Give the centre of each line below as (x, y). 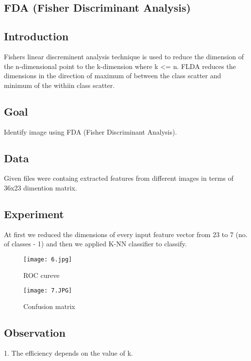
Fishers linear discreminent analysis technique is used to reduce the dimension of (124, 56)
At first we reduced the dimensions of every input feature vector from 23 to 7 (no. (126, 234)
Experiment (34, 214)
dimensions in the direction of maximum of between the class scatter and (113, 76)
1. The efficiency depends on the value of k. (68, 352)
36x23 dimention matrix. (41, 187)
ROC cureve (42, 275)
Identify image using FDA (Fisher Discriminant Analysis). (91, 131)
